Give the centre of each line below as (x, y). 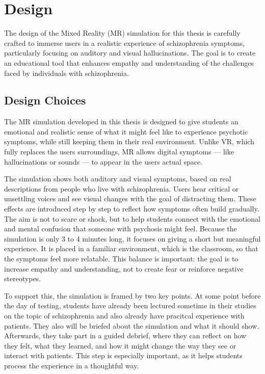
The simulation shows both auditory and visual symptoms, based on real (118, 179)
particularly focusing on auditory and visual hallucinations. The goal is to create (130, 53)
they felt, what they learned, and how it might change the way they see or (120, 345)
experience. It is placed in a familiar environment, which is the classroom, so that (131, 248)
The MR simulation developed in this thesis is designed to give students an (121, 122)
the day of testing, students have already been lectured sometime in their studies (130, 305)
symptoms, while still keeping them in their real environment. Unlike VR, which (129, 141)
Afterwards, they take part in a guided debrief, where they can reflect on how (125, 336)
